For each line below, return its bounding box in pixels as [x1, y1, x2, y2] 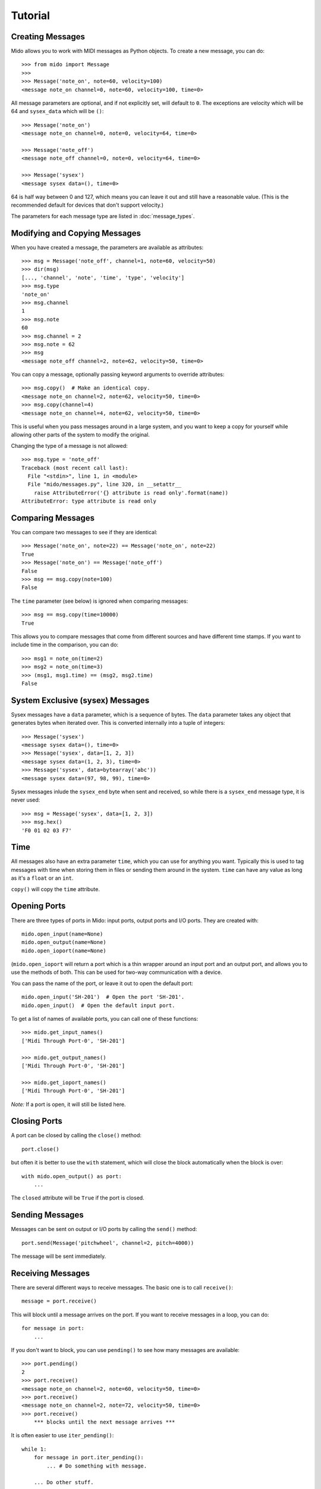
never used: [11, 796, 40, 803]
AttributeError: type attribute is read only [21, 498, 157, 504]
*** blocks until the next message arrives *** [33, 1419, 175, 1426]
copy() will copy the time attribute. [11, 885, 100, 893]
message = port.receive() [21, 1298, 97, 1304]
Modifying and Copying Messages [11, 228, 141, 238]
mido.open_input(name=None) [21, 930, 103, 937]
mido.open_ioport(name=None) [21, 947, 106, 954]
